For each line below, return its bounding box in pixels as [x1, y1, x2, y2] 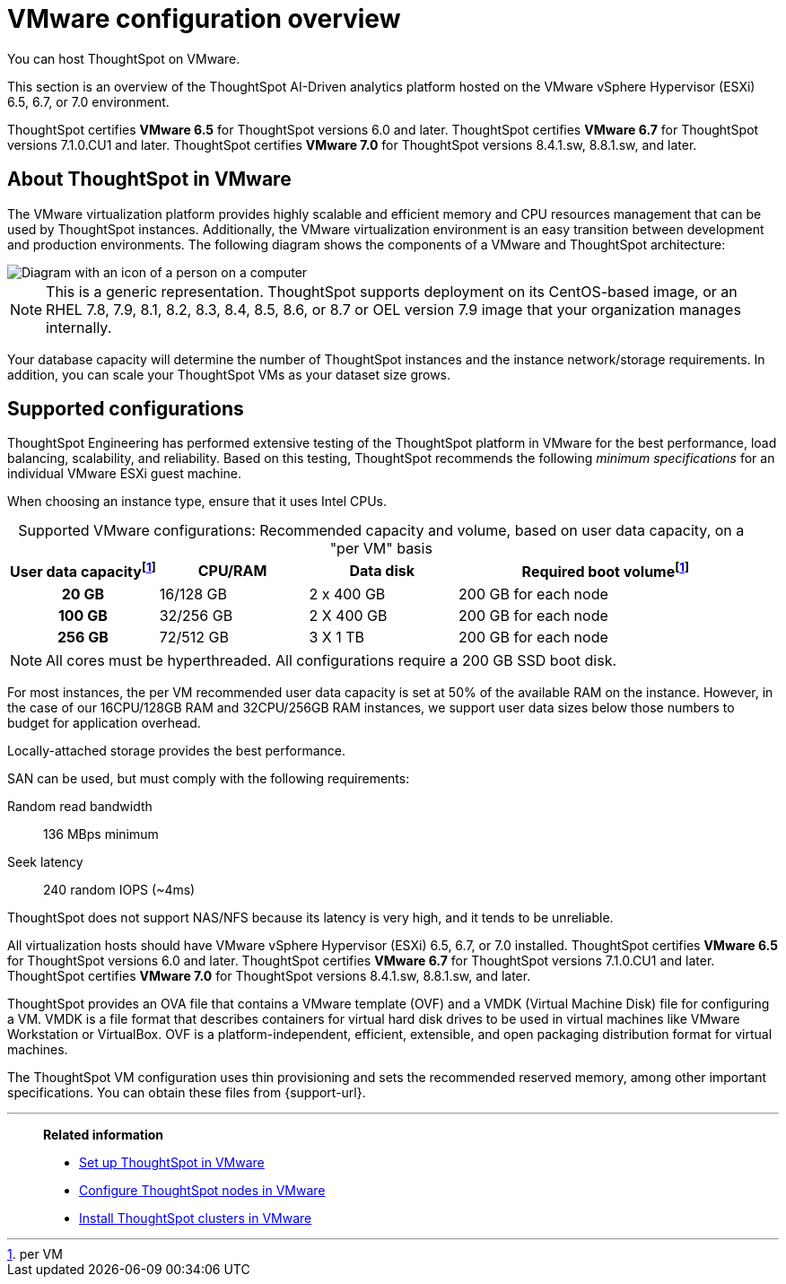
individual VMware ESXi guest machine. [7, 466, 242, 482]
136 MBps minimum [43, 825, 159, 842]
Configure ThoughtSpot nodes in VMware [79, 1182, 326, 1198]
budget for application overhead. [7, 714, 201, 730]
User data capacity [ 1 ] [10, 560, 156, 581]
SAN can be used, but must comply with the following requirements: [7, 770, 410, 786]
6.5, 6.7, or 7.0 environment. [7, 93, 170, 109]
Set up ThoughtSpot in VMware [79, 1154, 265, 1170]
